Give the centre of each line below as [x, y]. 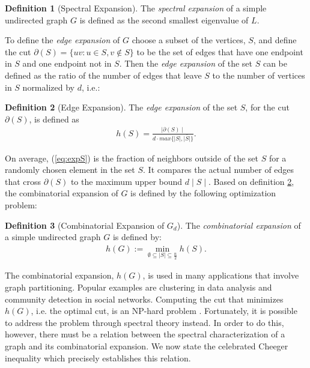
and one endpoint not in [67, 63]
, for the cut [267, 107]
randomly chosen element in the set [70, 170]
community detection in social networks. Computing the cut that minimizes [144, 299]
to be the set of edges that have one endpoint [220, 51]
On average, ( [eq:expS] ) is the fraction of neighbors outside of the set [132, 158]
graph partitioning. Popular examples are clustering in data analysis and [138, 287]
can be [275, 63]
